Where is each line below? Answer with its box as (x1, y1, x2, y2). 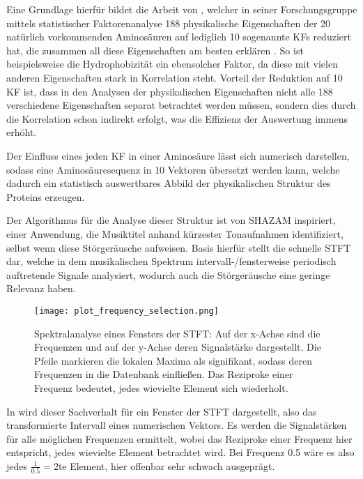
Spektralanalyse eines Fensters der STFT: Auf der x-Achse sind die (34, 326, 320, 340)
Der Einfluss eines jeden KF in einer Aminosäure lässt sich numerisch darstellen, (6, 148, 350, 162)
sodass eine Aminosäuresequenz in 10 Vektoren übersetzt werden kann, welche (6, 162, 340, 176)
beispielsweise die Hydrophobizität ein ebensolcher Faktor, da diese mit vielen (6, 56, 338, 71)
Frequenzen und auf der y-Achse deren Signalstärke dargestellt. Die (34, 340, 321, 354)
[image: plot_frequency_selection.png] (34, 305, 219, 316)
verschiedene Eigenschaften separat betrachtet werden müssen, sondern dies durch (6, 98, 356, 112)
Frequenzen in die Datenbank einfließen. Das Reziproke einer (34, 367, 293, 381)
